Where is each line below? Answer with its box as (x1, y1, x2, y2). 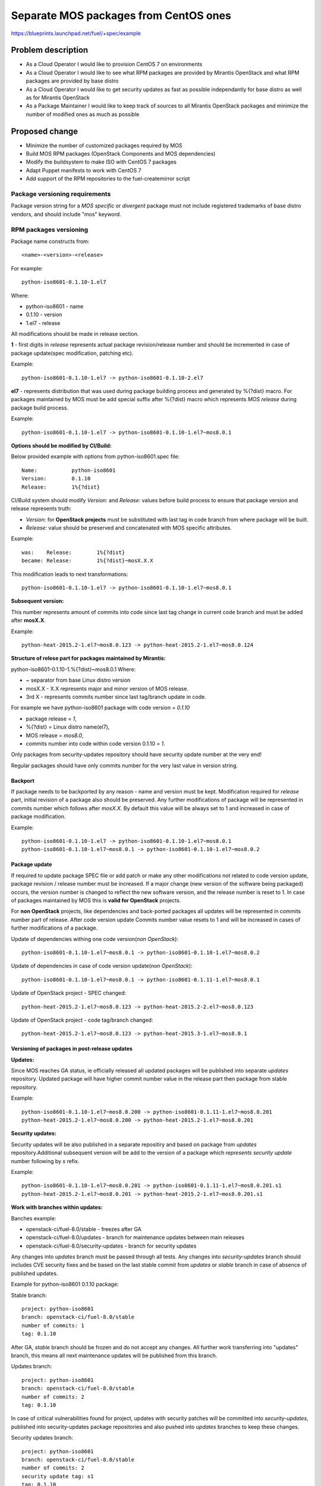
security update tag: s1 (21, 1473, 94, 1479)
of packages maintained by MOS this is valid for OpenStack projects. (11, 896, 181, 903)
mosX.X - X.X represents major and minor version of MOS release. (26, 685, 188, 692)
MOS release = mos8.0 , (26, 732, 84, 739)
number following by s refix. (11, 1157, 80, 1164)
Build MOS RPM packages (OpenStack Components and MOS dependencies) (26, 150, 216, 158)
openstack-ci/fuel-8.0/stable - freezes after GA (26, 1225, 142, 1233)
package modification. (11, 813, 66, 820)
